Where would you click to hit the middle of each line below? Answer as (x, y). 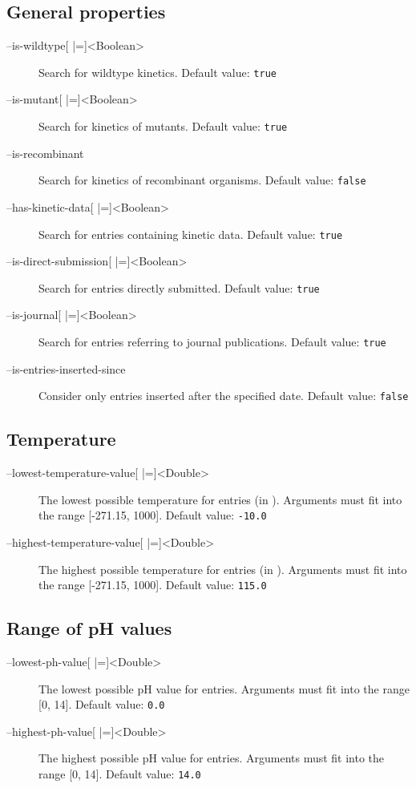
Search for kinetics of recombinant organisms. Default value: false (202, 180)
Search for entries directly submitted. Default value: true (179, 287)
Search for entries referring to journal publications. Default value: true (212, 342)
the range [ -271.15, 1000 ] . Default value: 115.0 (153, 585)
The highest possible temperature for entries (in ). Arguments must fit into (223, 569)
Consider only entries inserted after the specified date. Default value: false (224, 396)
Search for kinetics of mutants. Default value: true (163, 126)
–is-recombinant (45, 153)
